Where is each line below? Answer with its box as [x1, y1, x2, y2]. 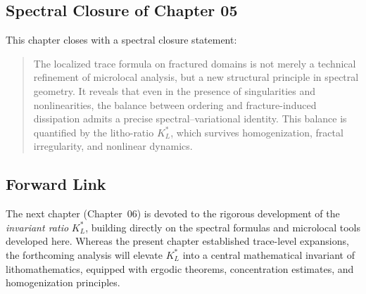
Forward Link [6, 173, 106, 195]
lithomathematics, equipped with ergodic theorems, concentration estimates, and [6, 261, 354, 276]
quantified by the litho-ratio [33, 124, 154, 139]
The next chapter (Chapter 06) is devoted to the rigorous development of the [6, 206, 340, 221]
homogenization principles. [6, 275, 120, 290]
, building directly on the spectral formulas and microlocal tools [85, 219, 360, 234]
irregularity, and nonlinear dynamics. [33, 139, 193, 153]
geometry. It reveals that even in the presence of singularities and [33, 83, 316, 98]
